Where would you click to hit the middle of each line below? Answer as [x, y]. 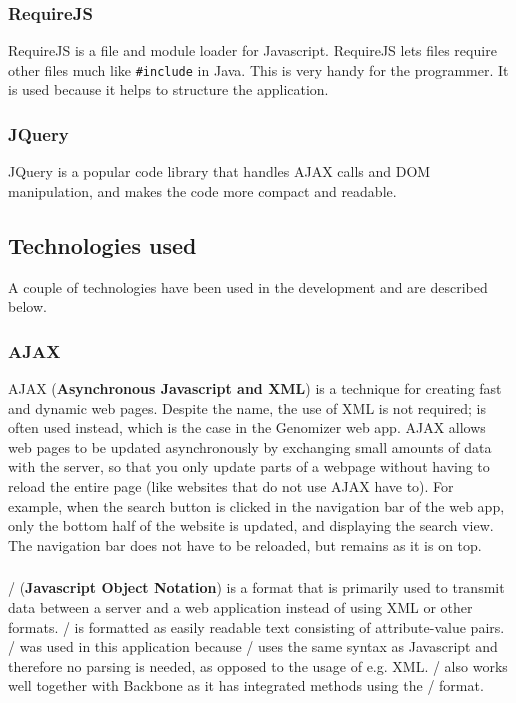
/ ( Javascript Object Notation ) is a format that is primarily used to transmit [256, 587]
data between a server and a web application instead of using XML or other [240, 606]
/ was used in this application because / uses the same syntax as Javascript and [253, 646]
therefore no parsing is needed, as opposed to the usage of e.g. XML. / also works [258, 665]
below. [27, 306]
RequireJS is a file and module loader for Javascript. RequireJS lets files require [252, 50]
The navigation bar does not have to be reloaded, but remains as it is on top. [245, 544]
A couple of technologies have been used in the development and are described [248, 286]
